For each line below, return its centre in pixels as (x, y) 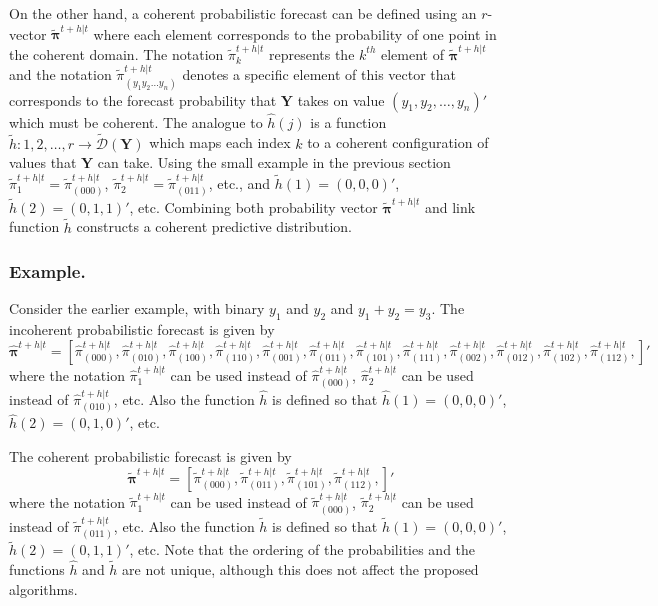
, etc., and (239, 182)
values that (43, 162)
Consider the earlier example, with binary (137, 308)
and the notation (60, 74)
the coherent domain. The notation (116, 53)
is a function (348, 121)
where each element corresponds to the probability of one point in (295, 33)
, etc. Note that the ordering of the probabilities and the (302, 549)
